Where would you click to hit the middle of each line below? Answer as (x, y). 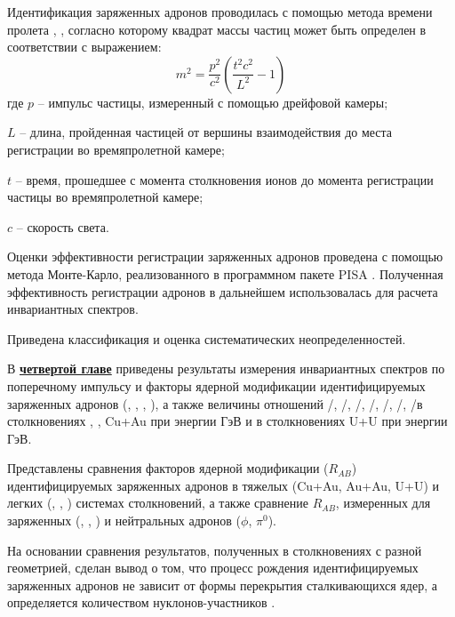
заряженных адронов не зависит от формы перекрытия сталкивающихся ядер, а (222, 585)
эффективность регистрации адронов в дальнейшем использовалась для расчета (223, 291)
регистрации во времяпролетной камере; (116, 149)
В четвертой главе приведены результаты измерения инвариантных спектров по (226, 369)
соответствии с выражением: (84, 47)
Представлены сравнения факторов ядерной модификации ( (168, 468)
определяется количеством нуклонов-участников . (141, 602)
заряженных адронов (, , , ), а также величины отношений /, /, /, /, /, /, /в (215, 403)
